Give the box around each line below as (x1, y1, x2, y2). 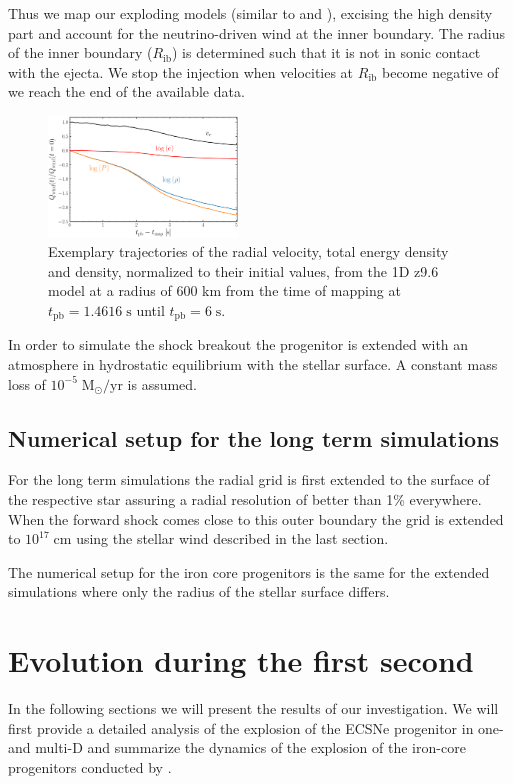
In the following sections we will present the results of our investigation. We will (8, 698, 499, 719)
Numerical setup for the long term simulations (8, 422, 500, 453)
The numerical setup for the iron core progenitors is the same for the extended (8, 561, 490, 582)
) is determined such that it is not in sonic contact (172, 42, 481, 63)
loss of (8, 373, 46, 394)
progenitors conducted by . (8, 756, 172, 777)
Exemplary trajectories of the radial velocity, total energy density (48, 241, 449, 262)
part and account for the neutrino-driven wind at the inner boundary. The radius (8, 22, 506, 43)
